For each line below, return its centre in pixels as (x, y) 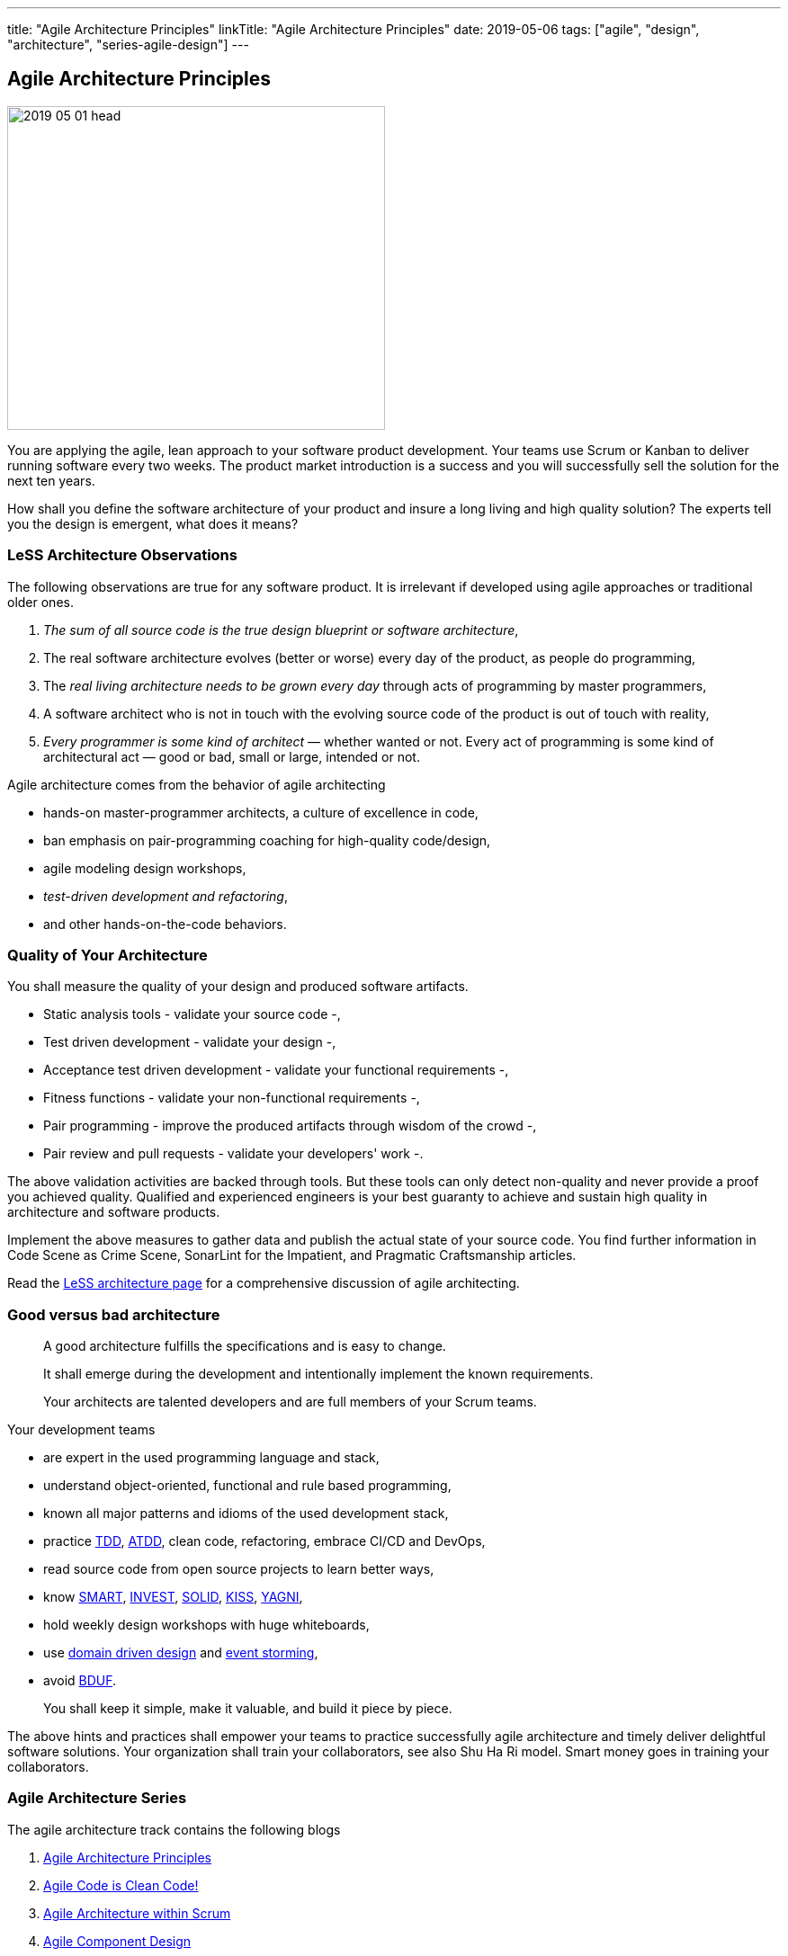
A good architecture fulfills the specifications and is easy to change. (245, 1346)
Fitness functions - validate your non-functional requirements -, (232, 1098)
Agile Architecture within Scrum (137, 1913)
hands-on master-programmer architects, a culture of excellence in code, (261, 812)
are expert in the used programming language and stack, (211, 1458)
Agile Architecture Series (97, 1798)
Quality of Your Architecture (107, 955)
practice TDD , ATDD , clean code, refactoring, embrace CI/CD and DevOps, (264, 1541)
